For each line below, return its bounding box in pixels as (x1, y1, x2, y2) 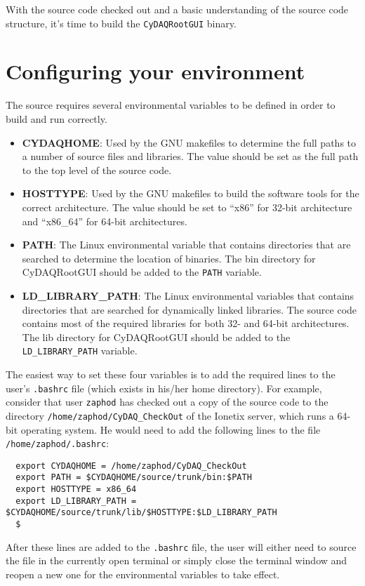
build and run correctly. (6, 111, 107, 126)
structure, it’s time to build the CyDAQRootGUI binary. (6, 15, 237, 30)
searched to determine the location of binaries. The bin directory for (22, 251, 316, 265)
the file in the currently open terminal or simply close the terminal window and (6, 553, 347, 568)
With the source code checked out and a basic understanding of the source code (6, 2, 349, 16)
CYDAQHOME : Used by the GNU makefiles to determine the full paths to (22, 135, 357, 149)
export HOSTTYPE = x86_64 (15, 484, 137, 495)
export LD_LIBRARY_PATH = (15, 495, 137, 506)
